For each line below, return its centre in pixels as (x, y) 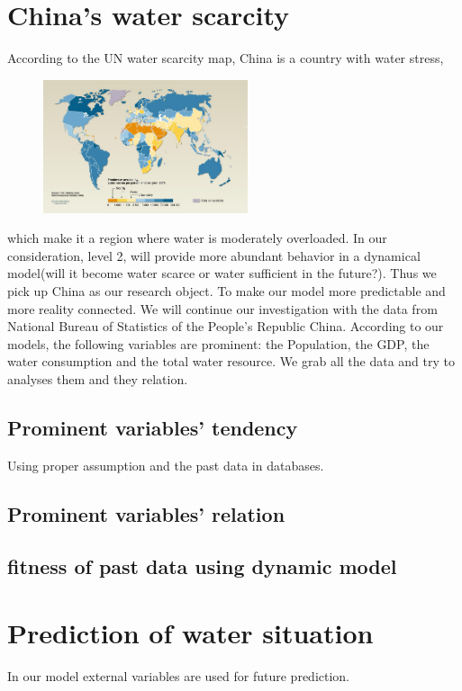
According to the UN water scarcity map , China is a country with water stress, (226, 58)
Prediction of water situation (190, 633)
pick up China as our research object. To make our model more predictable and (226, 290)
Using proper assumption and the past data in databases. (166, 465)
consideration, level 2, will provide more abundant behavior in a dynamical (214, 255)
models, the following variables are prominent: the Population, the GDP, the (218, 343)
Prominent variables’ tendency (153, 427)
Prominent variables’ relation (146, 513)
